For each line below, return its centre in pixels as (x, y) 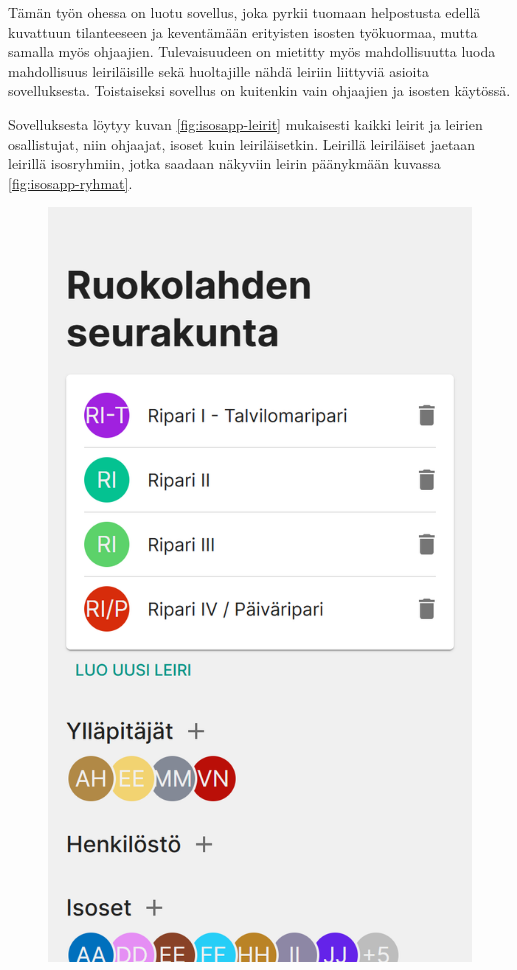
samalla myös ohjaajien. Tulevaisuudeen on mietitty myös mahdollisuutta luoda (252, 51)
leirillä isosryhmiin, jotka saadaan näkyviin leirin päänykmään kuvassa (224, 163)
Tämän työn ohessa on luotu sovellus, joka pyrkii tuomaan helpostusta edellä (244, 12)
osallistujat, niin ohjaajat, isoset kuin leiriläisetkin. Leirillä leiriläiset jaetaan (242, 143)
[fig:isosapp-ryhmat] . (70, 182)
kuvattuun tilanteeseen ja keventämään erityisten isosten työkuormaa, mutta (243, 31)
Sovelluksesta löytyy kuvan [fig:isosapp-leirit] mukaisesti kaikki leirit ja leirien (245, 123)
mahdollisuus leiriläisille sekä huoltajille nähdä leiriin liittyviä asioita (218, 70)
